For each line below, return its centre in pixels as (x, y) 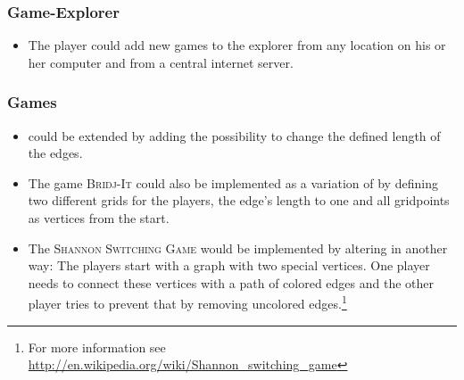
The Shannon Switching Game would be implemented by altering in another (238, 248)
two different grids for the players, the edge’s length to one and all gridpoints (239, 200)
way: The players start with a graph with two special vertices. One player (229, 265)
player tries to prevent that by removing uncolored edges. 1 (187, 302)
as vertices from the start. (99, 218)
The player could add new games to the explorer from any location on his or (237, 45)
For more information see (97, 347)
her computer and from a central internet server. (161, 62)
